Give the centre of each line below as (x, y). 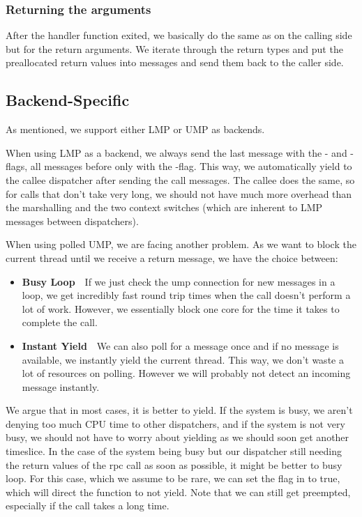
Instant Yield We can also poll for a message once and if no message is (180, 345)
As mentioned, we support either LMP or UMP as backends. (135, 129)
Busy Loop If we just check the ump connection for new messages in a (179, 281)
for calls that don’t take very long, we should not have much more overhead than (179, 193)
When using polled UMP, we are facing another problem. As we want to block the (181, 244)
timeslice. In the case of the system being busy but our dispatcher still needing (174, 451)
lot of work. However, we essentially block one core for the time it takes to (181, 308)
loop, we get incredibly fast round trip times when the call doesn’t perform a (186, 295)
